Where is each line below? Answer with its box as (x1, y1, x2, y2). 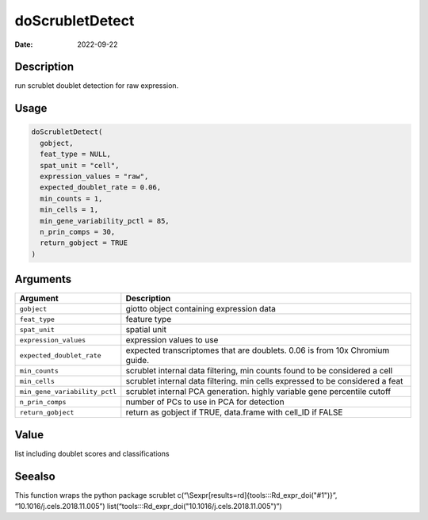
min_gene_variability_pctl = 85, (40, 216, 170, 225)
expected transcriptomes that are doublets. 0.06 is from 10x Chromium (125, 345, 390, 356)
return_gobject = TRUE (40, 239, 128, 247)
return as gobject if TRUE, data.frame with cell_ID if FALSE (125, 407, 343, 418)
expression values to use (125, 335, 219, 346)
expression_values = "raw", (40, 172, 149, 182)
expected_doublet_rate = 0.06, (40, 183, 162, 192)
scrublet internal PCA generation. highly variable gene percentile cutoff (125, 386, 392, 397)
